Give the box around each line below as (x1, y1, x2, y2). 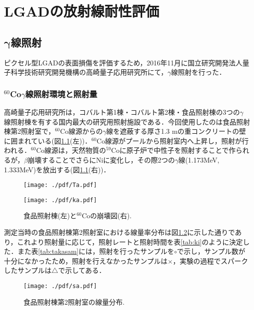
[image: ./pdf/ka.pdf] (23, 196, 97, 204)
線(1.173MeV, (178, 154, 219, 165)
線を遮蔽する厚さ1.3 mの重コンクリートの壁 (106, 126, 246, 136)
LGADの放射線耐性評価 (4, 1, 159, 21)
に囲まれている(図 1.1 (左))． (4, 135, 92, 145)
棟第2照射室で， (4, 126, 55, 136)
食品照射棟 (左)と (23, 210, 77, 221)
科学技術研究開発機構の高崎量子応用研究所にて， (10, 67, 168, 77)
